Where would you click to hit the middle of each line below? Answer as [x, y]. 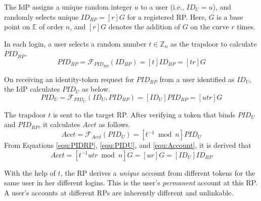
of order [51, 27]
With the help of [30, 172]
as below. [96, 89]
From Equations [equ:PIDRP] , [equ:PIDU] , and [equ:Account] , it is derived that [128, 145]
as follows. [115, 124]
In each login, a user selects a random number [75, 43]
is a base [230, 16]
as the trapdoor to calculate [213, 43]
